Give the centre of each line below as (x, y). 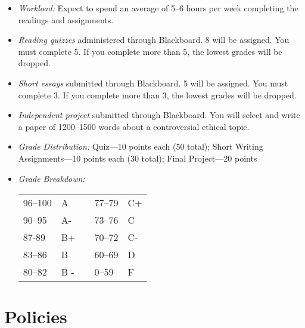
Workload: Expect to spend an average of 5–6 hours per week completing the (158, 8)
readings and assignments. (66, 19)
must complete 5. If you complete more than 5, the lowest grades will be (150, 51)
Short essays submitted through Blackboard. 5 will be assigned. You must (153, 83)
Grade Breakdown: (52, 178)
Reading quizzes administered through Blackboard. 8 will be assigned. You (154, 40)
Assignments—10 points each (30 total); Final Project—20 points (138, 158)
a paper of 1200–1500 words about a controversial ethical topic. (134, 126)
